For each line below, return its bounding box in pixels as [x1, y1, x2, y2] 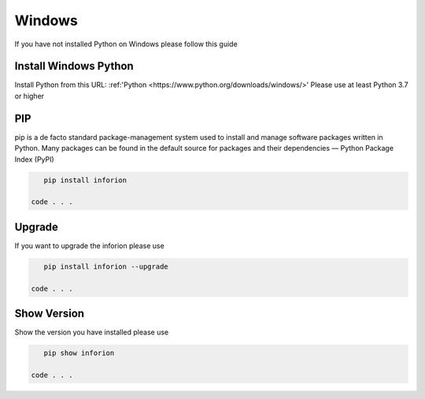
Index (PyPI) [14, 154, 54, 164]
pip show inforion [43, 349, 115, 357]
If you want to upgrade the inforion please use [14, 240, 164, 251]
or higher [14, 91, 45, 101]
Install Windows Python [14, 60, 134, 73]
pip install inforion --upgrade [43, 262, 168, 271]
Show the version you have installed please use [14, 328, 169, 337]
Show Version [14, 306, 85, 320]
